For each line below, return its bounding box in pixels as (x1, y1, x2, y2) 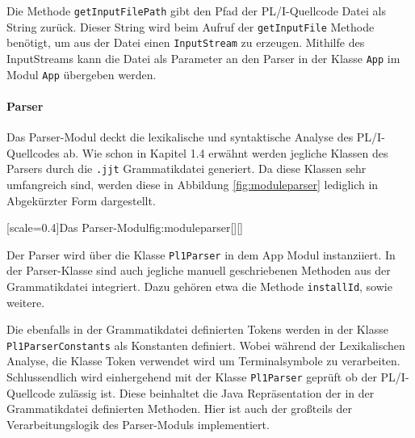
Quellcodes (6, 144, 60, 161)
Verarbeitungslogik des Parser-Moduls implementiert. (6, 415, 270, 432)
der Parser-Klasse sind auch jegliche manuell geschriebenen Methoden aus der (6, 262, 391, 279)
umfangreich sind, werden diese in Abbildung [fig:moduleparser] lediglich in (6, 175, 379, 192)
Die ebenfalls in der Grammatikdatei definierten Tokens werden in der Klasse (6, 321, 388, 338)
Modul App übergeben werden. (6, 65, 157, 82)
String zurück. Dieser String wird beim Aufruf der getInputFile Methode (6, 18, 375, 35)
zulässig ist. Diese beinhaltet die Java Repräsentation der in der (58, 384, 375, 401)
